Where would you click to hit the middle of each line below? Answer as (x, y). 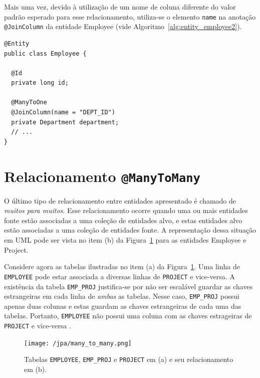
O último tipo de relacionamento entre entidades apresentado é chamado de (120, 200)
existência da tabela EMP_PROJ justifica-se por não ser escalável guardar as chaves (128, 286)
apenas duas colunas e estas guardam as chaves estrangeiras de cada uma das (123, 306)
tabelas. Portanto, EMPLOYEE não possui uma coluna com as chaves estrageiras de (128, 316)
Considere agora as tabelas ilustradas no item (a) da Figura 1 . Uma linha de (122, 266)
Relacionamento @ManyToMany (102, 176)
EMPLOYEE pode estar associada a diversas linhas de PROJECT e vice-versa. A (119, 276)
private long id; (40, 83)
